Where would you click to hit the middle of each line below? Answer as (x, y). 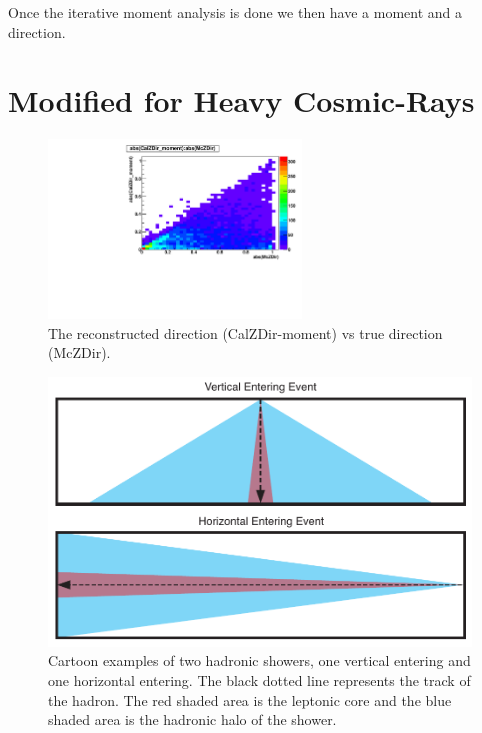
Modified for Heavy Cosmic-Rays (241, 100)
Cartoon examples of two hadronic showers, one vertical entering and (259, 660)
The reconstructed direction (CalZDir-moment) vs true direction (245, 332)
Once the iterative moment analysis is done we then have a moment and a (235, 12)
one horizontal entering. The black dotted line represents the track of (259, 680)
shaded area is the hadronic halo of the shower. (192, 719)
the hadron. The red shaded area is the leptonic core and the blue (250, 699)
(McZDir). (79, 352)
